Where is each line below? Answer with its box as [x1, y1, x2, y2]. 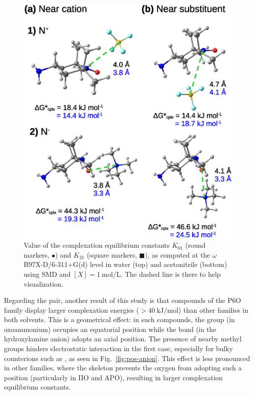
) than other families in [178, 304, 249, 315]
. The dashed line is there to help [121, 268, 221, 279]
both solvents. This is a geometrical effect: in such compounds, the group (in [4, 314, 235, 325]
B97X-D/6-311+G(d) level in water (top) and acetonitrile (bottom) [24, 259, 227, 269]
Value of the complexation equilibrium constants [24, 240, 170, 250]
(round [185, 240, 206, 250]
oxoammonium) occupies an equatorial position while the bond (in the [4, 324, 217, 334]
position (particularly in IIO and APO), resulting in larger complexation [4, 372, 223, 382]
